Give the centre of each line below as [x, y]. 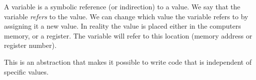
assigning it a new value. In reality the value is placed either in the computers [123, 26]
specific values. [26, 71]
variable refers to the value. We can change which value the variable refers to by [126, 16]
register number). [30, 45]
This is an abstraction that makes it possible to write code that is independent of [128, 61]
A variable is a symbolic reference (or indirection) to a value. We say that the [122, 6]
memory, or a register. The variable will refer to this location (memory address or [128, 35]
